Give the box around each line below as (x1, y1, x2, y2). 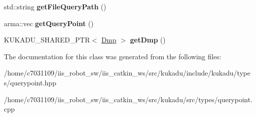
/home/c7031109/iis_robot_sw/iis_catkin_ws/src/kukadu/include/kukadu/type (4, 68, 251, 78)
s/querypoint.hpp (4, 77, 56, 87)
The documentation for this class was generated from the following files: (4, 51, 221, 61)
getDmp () (130, 35, 166, 45)
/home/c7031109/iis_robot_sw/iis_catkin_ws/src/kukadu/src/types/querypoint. (4, 94, 253, 104)
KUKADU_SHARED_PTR (4, 35, 90, 45)
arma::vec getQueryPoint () (4, 18, 94, 28)
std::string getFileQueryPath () (4, 1, 107, 11)
